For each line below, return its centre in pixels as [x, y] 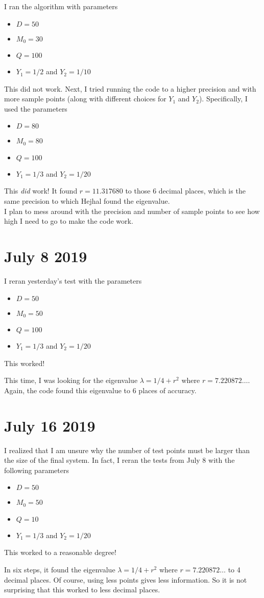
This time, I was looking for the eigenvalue [71, 380]
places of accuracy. [167, 390]
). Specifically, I [223, 99]
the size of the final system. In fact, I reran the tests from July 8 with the [119, 460]
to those [138, 191]
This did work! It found [41, 191]
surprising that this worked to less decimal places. [82, 590]
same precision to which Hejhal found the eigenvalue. [87, 201]
